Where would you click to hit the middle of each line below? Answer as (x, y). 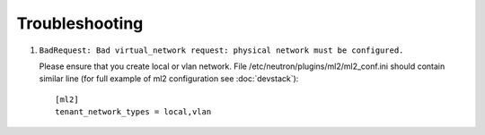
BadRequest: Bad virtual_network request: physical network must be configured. (221, 50)
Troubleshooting (80, 23)
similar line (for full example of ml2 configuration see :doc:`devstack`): (169, 79)
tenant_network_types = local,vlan (133, 112)
